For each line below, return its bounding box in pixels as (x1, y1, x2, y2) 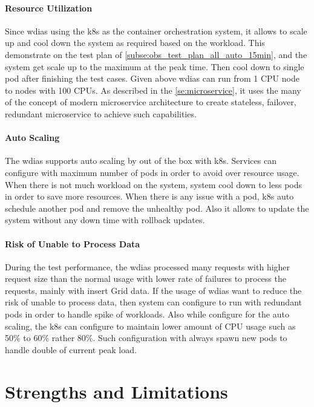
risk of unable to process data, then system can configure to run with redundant (5, 296, 302, 308)
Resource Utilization (5, 1, 93, 14)
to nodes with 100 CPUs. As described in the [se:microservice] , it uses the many (5, 83, 301, 96)
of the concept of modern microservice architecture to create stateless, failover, (5, 96, 296, 108)
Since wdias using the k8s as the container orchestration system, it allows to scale (5, 24, 307, 37)
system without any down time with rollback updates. (5, 213, 205, 226)
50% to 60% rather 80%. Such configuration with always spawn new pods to (5, 331, 287, 344)
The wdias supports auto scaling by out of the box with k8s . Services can (5, 154, 276, 167)
